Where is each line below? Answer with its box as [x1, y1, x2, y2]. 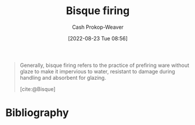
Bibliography [5, 106, 69, 120]
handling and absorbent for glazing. [19, 74, 107, 81]
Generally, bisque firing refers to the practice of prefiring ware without [19, 62, 190, 69]
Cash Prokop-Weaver [71, 23, 124, 31]
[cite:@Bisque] [19, 85, 56, 92]
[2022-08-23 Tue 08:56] [67, 35, 128, 42]
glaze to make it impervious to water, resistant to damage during [19, 67, 175, 75]
